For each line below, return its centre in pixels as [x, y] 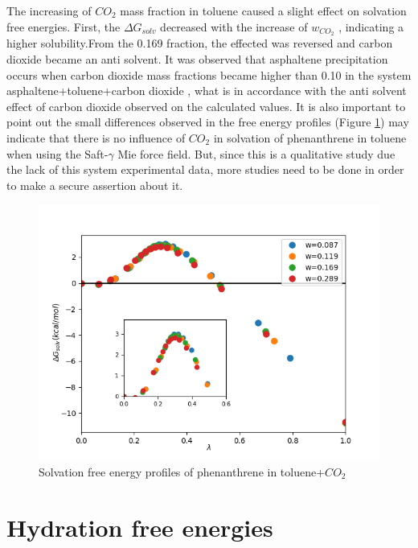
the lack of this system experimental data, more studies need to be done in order [205, 169]
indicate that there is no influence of [96, 138]
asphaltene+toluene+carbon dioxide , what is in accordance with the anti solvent [207, 91]
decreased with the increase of [234, 26]
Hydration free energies [140, 527]
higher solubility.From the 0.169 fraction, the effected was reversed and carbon [200, 43]
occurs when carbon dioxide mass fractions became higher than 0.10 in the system [209, 74]
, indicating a [371, 26]
